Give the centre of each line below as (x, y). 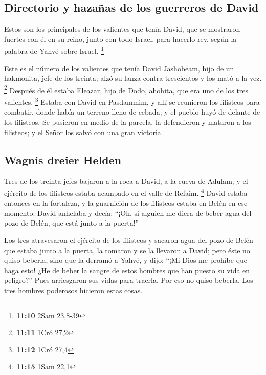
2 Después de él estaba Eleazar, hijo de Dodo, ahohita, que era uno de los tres (126, 89)
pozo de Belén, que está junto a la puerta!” (72, 223)
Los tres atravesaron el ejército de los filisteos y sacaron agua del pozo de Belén (129, 240)
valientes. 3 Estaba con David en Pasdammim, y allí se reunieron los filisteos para (132, 101)
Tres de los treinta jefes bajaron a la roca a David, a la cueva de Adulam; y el (126, 181)
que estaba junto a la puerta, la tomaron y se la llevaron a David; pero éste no (127, 250)
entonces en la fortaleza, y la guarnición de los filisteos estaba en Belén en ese (126, 203)
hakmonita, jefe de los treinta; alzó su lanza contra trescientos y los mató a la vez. (133, 78)
